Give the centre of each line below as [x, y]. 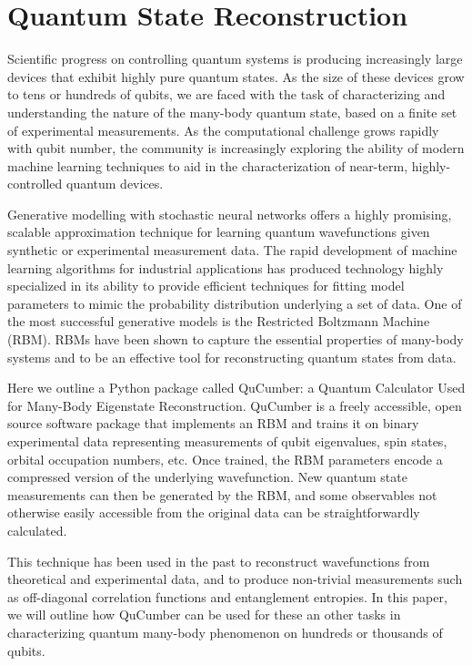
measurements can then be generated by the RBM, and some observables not [222, 494]
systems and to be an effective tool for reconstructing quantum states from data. [232, 357]
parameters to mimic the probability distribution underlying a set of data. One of [235, 303]
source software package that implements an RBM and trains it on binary [213, 423]
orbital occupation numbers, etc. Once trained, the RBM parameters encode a [225, 459]
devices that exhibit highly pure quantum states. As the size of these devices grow [236, 76]
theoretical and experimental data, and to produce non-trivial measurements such [235, 579]
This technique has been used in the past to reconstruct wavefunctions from [219, 561]
